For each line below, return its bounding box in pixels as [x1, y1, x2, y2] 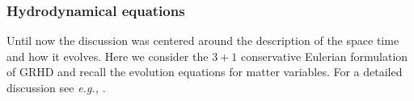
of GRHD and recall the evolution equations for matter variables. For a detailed [6, 63, 403, 80]
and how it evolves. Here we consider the [6, 47, 209, 64]
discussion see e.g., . [6, 79, 106, 95]
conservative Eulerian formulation [240, 47, 408, 64]
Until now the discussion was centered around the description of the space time [6, 32, 399, 49]
